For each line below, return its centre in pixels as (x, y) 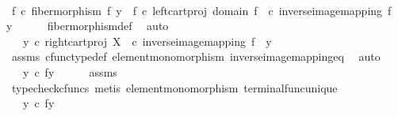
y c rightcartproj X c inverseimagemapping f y (147, 41)
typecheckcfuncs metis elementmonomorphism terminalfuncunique (174, 87)
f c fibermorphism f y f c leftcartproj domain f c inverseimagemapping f (201, 10)
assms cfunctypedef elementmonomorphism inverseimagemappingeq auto (196, 56)
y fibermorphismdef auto (88, 26)
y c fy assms (70, 71)
